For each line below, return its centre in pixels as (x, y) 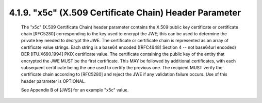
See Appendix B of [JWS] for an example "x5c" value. (75, 90)
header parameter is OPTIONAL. (53, 81)
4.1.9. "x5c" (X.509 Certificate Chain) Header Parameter (125, 13)
